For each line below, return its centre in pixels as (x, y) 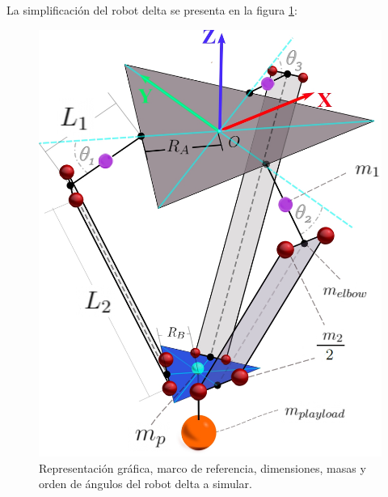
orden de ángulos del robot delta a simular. (145, 484)
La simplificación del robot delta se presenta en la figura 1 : (152, 10)
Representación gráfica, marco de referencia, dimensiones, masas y (202, 467)
